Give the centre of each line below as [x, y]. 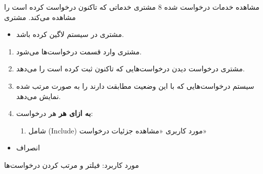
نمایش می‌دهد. [38, 96]
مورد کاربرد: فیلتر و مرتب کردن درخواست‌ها [72, 165]
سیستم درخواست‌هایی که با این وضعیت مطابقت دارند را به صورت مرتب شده [135, 85]
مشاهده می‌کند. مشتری [40, 17]
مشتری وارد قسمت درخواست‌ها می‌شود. [79, 51]
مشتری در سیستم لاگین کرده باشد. [70, 34]
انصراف [28, 148]
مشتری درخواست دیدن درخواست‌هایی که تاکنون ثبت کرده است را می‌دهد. [130, 69]
